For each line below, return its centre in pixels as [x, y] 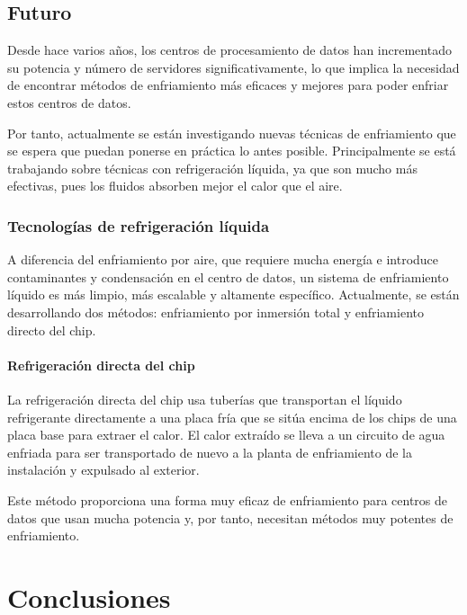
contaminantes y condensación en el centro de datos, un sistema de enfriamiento [228, 276]
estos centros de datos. [69, 102]
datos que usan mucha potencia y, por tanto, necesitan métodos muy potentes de [230, 517]
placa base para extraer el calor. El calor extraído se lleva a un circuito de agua [226, 435]
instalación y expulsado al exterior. [103, 470]
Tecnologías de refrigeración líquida [139, 225]
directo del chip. [52, 330]
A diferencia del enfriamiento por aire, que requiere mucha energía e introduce [223, 259]
